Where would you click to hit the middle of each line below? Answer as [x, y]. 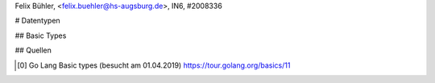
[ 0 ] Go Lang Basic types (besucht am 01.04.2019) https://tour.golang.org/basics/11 [154, 65]
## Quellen [33, 50]
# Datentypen [37, 21]
